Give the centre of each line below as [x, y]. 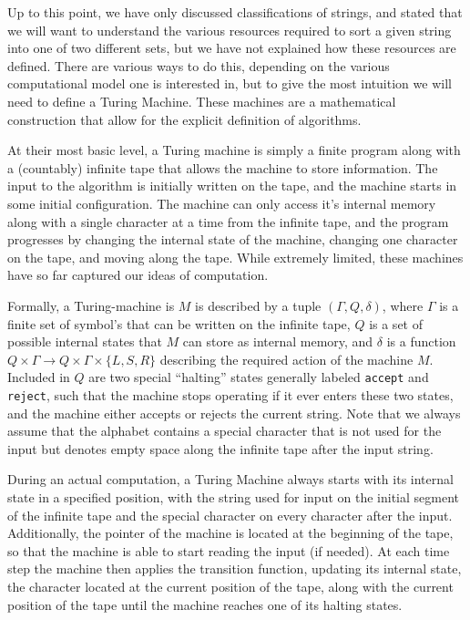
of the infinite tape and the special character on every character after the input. [230, 515]
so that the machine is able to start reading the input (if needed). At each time [229, 550]
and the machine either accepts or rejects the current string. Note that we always [234, 413]
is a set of [396, 323]
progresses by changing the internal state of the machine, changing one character [233, 239]
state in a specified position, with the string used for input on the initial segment [234, 496]
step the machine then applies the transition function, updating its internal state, [235, 568]
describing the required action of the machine [286, 359]
